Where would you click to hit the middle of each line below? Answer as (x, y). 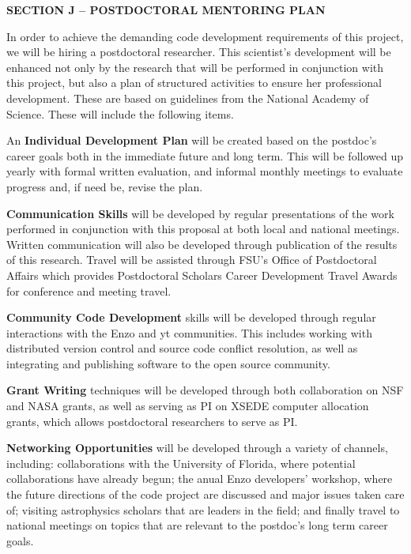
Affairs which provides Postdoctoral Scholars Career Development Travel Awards (202, 275)
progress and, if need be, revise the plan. (105, 186)
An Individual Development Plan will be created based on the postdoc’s (192, 140)
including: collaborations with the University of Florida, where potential (181, 463)
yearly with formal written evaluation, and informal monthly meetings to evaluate (205, 171)
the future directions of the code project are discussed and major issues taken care (205, 494)
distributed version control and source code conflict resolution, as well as (182, 348)
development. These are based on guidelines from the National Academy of (188, 98)
